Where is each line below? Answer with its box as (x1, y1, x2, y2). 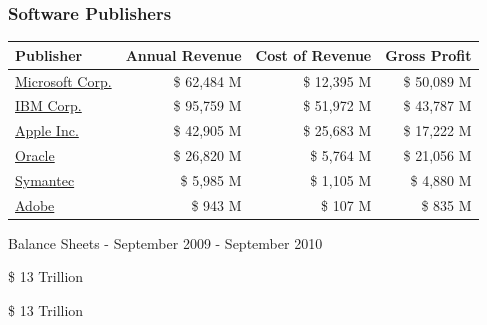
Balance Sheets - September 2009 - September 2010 (8, 232, 323, 253)
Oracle (15, 145, 55, 166)
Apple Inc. (15, 120, 79, 141)
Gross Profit (385, 44, 472, 65)
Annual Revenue (125, 44, 242, 65)
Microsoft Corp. (15, 70, 112, 91)
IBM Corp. (15, 95, 82, 116)
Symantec (15, 169, 75, 190)
